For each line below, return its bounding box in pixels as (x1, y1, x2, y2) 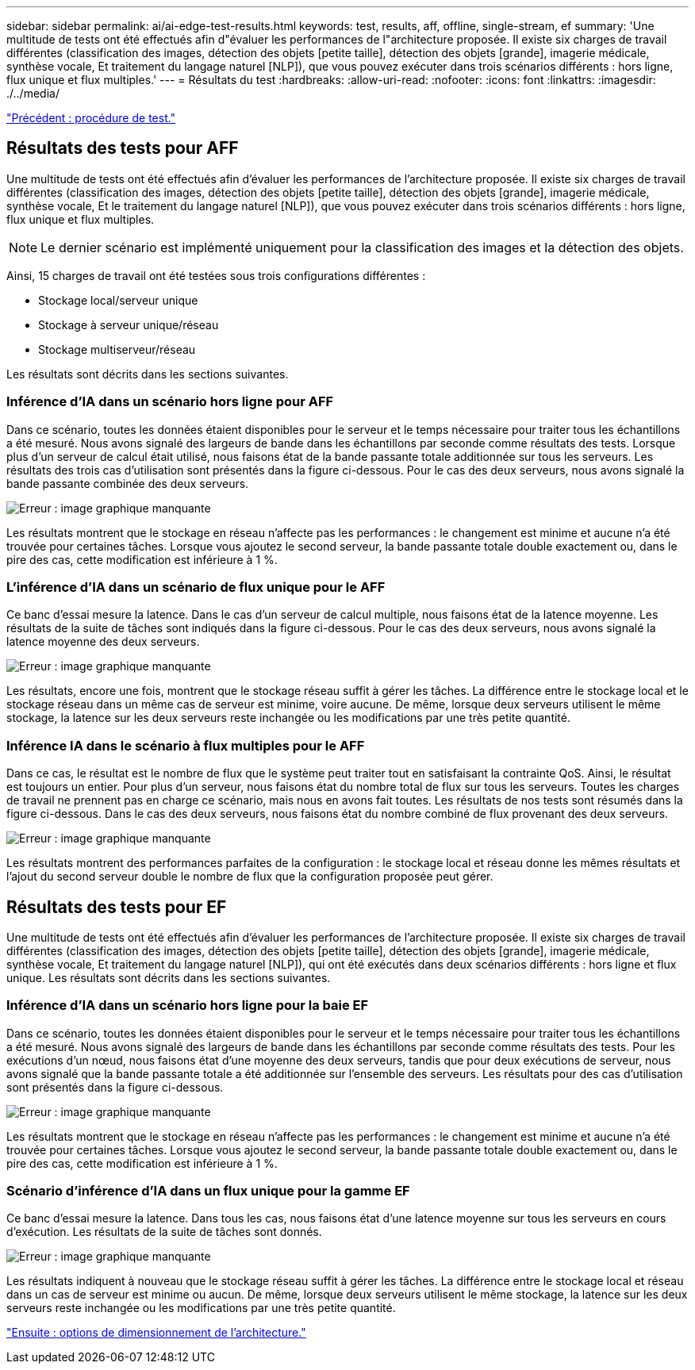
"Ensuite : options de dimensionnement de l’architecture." (6, 1326, 306, 1340)
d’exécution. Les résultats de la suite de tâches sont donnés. (6, 1225, 322, 1239)
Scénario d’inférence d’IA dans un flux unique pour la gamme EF (6, 1183, 410, 1199)
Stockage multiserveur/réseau (38, 342, 196, 356)
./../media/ (6, 86, 60, 100)
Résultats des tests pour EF (6, 896, 227, 917)
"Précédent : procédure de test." (6, 111, 176, 125)
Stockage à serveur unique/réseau (38, 317, 219, 332)
